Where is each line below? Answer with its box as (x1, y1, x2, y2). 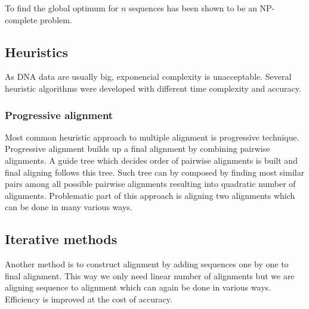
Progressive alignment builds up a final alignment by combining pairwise (5, 142, 270, 155)
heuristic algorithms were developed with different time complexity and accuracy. (5, 82, 301, 94)
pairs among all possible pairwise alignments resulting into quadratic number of (5, 177, 296, 190)
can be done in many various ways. (5, 201, 132, 213)
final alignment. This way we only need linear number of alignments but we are (5, 269, 295, 282)
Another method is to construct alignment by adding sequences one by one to (5, 258, 289, 270)
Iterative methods (5, 230, 118, 248)
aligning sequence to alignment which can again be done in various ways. (5, 281, 271, 294)
